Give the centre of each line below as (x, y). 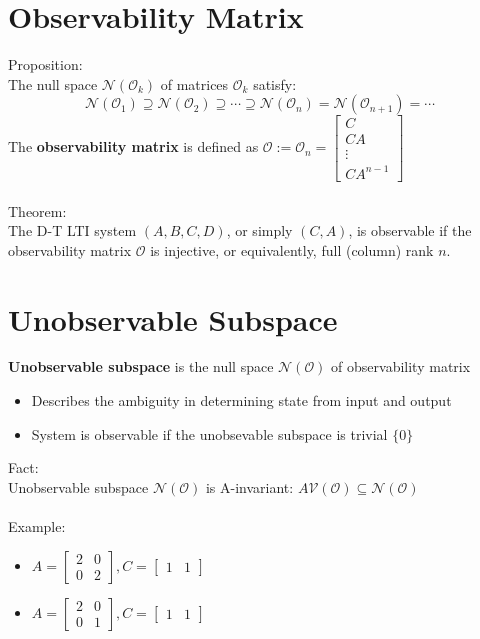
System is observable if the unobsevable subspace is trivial (209, 433)
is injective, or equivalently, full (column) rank (292, 249)
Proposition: (45, 64)
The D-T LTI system (72, 230)
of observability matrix (401, 366)
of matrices (194, 83)
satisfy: (275, 83)
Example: (37, 526)
